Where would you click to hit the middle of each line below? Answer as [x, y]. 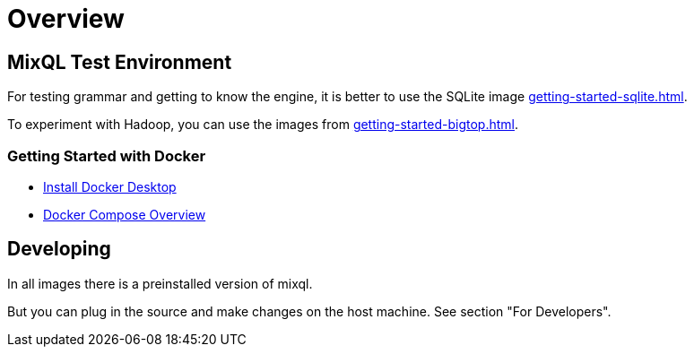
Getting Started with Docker [107, 155]
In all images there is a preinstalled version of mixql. [160, 283]
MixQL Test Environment [120, 62]
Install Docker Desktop [110, 186]
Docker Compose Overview [125, 214]
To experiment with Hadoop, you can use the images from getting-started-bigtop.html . [263, 125]
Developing [59, 249]
